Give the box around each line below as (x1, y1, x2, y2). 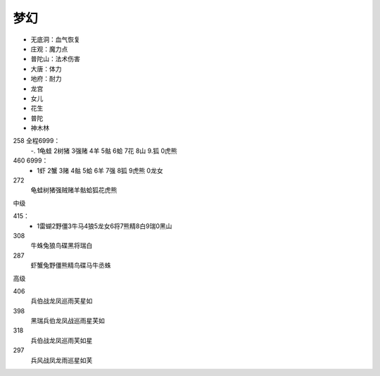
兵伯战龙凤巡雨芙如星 (30, 336, 93, 344)
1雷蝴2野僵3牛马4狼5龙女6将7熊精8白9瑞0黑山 (37, 222, 172, 230)
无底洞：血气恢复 (30, 35, 80, 44)
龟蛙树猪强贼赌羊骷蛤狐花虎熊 (30, 186, 118, 194)
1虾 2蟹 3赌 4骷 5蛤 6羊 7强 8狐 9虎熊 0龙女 (37, 166, 163, 175)
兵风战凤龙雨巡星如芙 (30, 356, 93, 364)
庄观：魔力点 (30, 44, 68, 53)
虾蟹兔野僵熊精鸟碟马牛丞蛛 (30, 261, 111, 270)
